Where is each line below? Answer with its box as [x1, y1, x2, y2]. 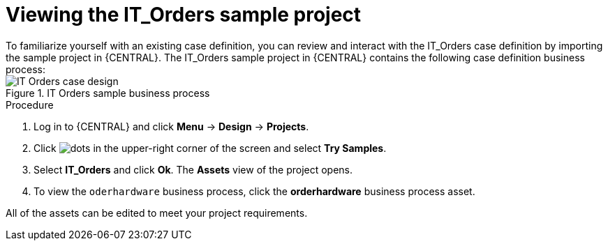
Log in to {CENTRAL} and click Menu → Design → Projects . [34, 120, 309, 132]
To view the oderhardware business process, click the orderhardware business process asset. [34, 185, 475, 197]
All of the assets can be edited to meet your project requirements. [6, 206, 308, 219]
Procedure [6, 98, 54, 111]
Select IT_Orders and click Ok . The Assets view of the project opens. [34, 163, 353, 176]
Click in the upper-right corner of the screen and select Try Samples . [34, 141, 387, 154]
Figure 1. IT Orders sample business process [6, 86, 210, 99]
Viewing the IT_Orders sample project [6, 3, 362, 26]
